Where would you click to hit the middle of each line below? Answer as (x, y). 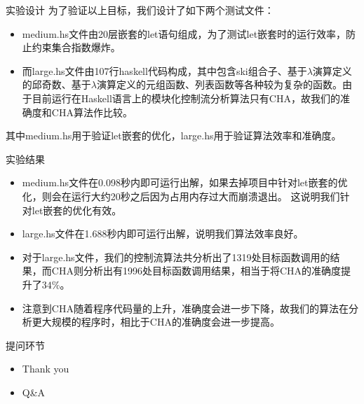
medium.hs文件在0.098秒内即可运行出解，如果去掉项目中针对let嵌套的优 (185, 182)
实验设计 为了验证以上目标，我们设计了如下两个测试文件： (140, 10)
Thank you (46, 369)
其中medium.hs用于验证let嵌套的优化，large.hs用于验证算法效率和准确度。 (174, 135)
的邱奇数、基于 (56, 84)
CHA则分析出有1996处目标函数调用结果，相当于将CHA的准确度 (196, 271)
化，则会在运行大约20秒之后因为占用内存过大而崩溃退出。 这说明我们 (181, 196)
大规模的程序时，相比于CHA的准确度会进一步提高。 (161, 322)
